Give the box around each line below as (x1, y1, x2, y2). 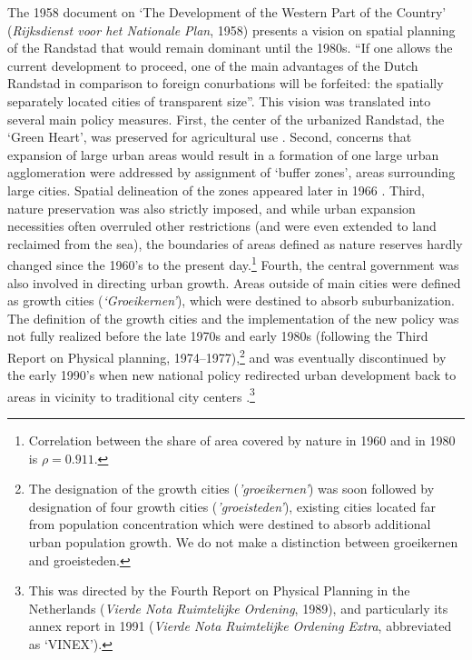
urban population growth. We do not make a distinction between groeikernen (28, 533, 458, 551)
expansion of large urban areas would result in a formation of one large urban (7, 145, 439, 164)
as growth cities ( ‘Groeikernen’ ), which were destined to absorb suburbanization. (7, 291, 455, 310)
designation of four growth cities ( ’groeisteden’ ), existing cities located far (28, 496, 436, 515)
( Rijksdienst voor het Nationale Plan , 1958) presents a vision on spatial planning (7, 20, 456, 39)
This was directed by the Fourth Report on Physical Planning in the (28, 581, 410, 600)
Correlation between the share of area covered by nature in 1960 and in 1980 (28, 431, 456, 450)
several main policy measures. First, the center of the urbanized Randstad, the (7, 109, 445, 128)
